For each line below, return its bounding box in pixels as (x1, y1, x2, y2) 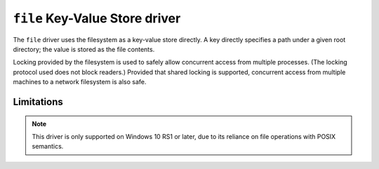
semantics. (32, 142, 64, 151)
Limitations (13, 95, 63, 108)
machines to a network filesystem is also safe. (13, 78, 147, 86)
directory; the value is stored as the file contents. (13, 45, 155, 53)
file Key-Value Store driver (13, 11, 181, 26)
